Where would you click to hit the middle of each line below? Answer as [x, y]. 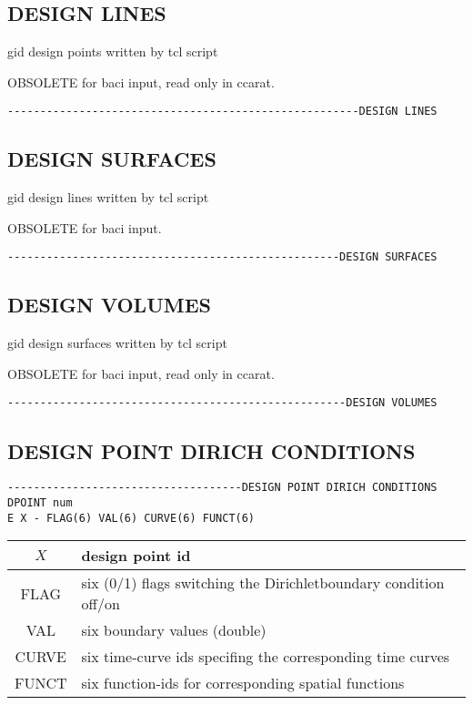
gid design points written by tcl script [113, 51]
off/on [101, 604]
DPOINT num [40, 503]
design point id [136, 556]
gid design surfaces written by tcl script [117, 343]
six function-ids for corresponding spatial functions [243, 683]
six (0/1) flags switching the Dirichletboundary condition [263, 583]
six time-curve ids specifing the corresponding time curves [266, 657]
